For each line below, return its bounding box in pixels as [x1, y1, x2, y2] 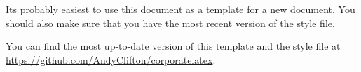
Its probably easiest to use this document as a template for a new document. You [6, 2, 355, 16]
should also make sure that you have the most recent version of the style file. [6, 15, 335, 30]
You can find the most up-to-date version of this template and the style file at [6, 39, 341, 53]
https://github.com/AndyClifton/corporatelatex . [6, 52, 216, 66]
